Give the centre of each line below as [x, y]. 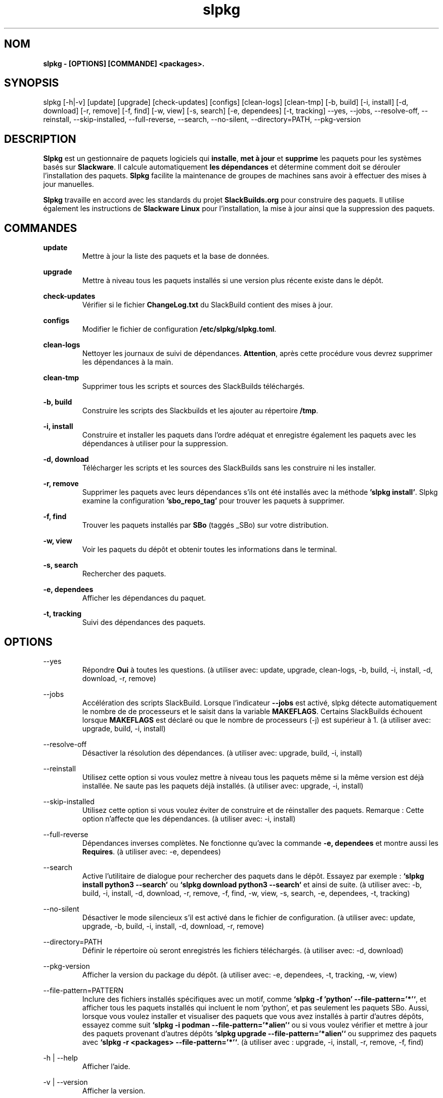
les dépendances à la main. [128, 362]
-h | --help [60, 1057]
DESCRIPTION [40, 139]
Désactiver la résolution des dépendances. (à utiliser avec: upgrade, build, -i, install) [222, 753]
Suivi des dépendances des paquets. [144, 622]
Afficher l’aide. [106, 1066]
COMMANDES [41, 228]
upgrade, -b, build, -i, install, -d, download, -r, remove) [173, 926]
